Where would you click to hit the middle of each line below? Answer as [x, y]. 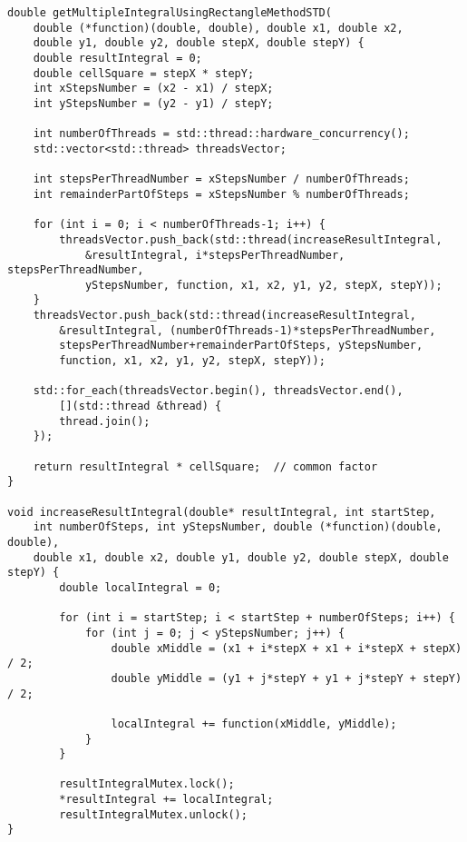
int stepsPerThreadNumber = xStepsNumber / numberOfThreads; [221, 179]
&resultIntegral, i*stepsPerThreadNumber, [215, 255]
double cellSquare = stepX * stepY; [144, 73]
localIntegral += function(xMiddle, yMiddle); [254, 723]
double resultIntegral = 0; [117, 58]
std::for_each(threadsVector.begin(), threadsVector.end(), [218, 391]
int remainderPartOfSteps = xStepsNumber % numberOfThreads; [221, 194]
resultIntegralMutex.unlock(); [153, 814]
